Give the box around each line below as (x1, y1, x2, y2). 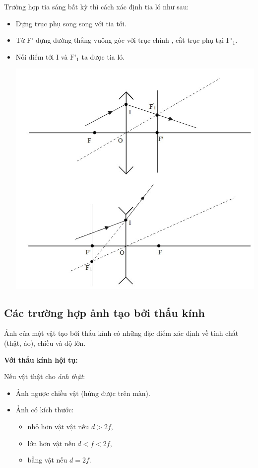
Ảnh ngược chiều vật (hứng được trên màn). (15, 388, 150, 398)
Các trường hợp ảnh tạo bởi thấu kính (4, 305, 205, 320)
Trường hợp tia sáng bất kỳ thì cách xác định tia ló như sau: (4, 1, 189, 11)
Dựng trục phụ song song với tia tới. (15, 18, 127, 28)
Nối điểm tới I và (15, 51, 68, 62)
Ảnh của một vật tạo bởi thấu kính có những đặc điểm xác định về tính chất (4, 328, 239, 338)
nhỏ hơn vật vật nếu (27, 421, 89, 431)
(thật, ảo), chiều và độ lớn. (4, 337, 86, 348)
